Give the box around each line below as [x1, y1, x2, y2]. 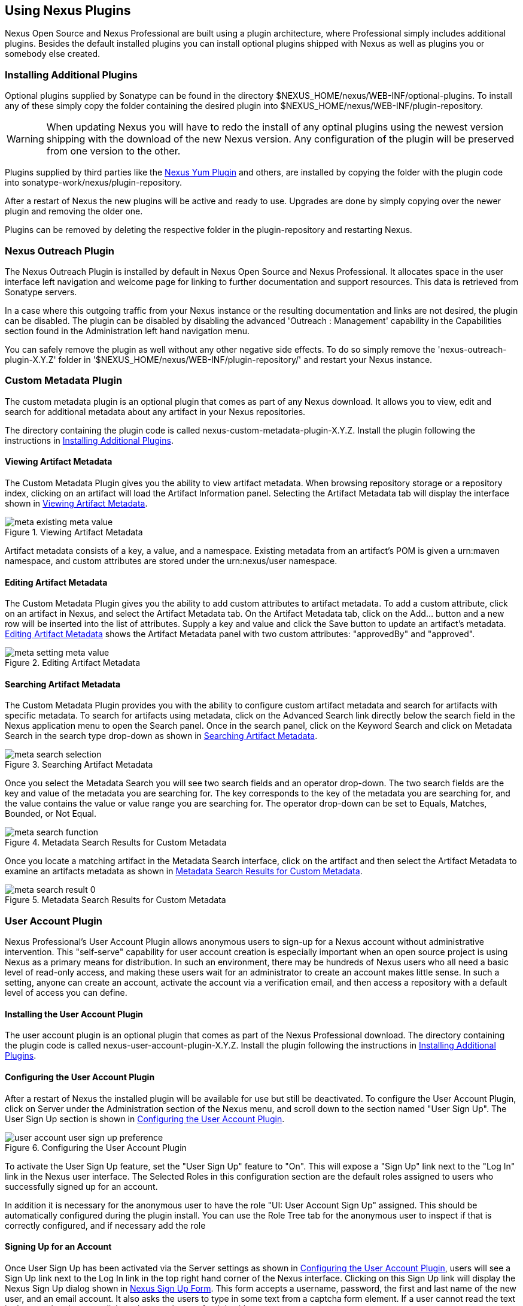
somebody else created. [5, 49, 101, 59]
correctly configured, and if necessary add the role [5, 1220, 206, 1231]
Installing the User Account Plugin [5, 1008, 144, 1019]
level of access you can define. [5, 987, 127, 998]
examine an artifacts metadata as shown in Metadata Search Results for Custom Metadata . [5, 866, 363, 877]
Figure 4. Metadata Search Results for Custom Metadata [5, 837, 227, 848]
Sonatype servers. [5, 286, 77, 297]
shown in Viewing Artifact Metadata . [5, 498, 148, 508]
